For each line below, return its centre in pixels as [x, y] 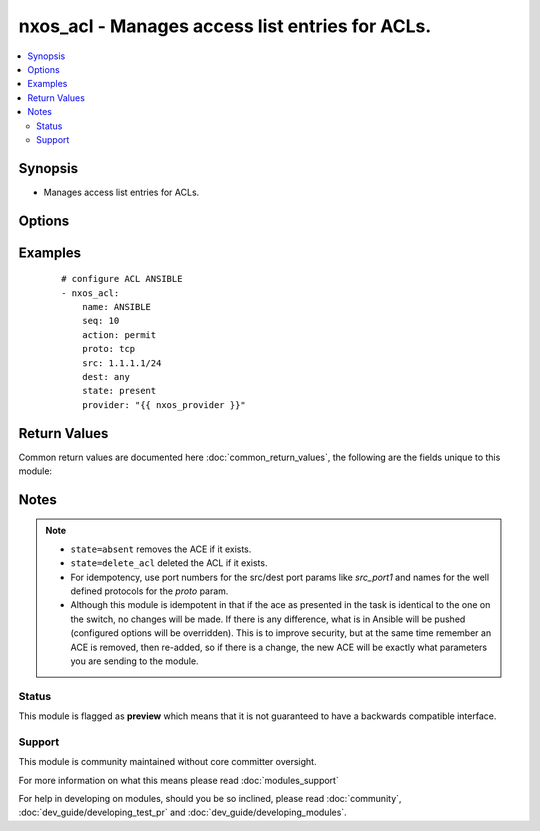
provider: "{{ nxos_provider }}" [164, 404]
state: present [119, 391]
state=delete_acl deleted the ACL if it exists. [169, 563]
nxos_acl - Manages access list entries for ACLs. [225, 26]
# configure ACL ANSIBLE [122, 279]
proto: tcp [108, 349]
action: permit [119, 334]
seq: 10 [100, 321]
